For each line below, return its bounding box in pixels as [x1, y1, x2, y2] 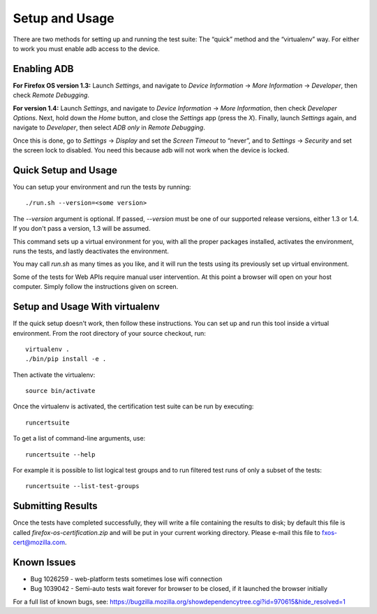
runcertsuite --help [25, 450, 96, 458]
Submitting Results [13, 500, 98, 512]
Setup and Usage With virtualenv [13, 301, 160, 313]
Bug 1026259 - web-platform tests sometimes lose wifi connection [30, 575, 223, 583]
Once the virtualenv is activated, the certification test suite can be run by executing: [13, 402, 254, 410]
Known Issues [13, 556, 76, 568]
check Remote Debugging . [13, 91, 90, 99]
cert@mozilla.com [13, 538, 66, 547]
